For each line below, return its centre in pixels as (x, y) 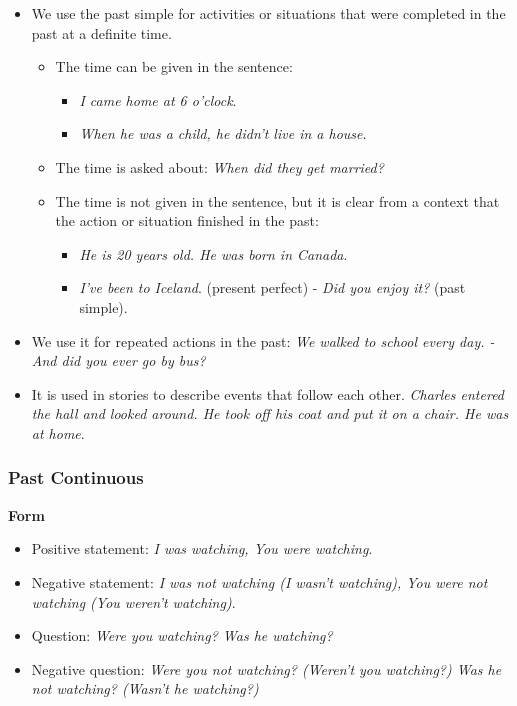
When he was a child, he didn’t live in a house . (223, 133)
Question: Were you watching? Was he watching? (182, 635)
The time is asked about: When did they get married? (219, 166)
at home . (58, 432)
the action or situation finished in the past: (187, 220)
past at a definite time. (101, 32)
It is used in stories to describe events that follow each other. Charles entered (268, 393)
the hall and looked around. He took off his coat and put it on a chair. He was (270, 413)
